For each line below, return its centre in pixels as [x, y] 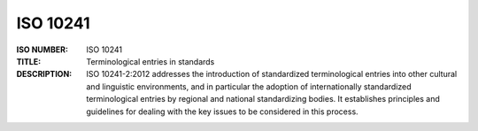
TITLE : [29, 61]
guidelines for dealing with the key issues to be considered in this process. [222, 112]
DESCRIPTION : [44, 74]
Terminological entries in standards [150, 61]
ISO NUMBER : [42, 50]
